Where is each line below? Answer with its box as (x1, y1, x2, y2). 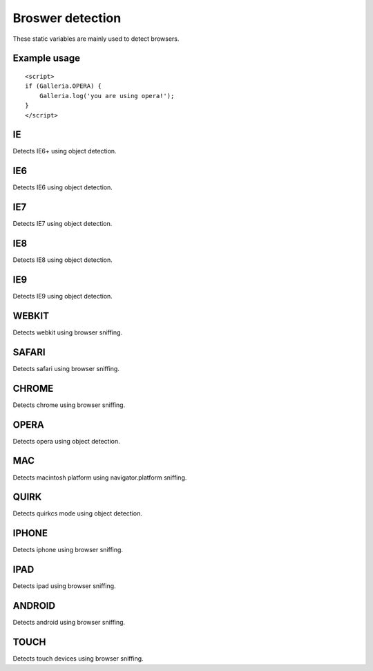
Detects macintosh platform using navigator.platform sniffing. (12, 473, 187, 482)
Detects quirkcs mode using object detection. (12, 509, 143, 518)
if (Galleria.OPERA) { (25, 82, 102, 90)
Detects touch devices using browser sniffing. (12, 654, 144, 663)
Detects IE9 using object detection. (12, 292, 113, 301)
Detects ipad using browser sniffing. (12, 582, 117, 590)
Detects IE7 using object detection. (12, 220, 113, 228)
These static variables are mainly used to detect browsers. (12, 35, 180, 43)
